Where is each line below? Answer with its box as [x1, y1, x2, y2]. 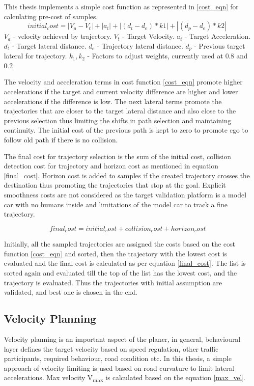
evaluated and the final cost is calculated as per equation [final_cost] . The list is [4, 258, 246, 268]
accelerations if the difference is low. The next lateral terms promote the [4, 96, 222, 106]
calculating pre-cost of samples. [4, 11, 98, 21]
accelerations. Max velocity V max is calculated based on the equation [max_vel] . [4, 372, 246, 384]
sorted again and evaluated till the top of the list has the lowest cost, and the [4, 267, 237, 277]
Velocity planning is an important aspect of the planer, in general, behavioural [4, 333, 241, 344]
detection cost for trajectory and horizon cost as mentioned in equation [4, 161, 218, 171]
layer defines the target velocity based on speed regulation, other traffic [4, 343, 219, 354]
